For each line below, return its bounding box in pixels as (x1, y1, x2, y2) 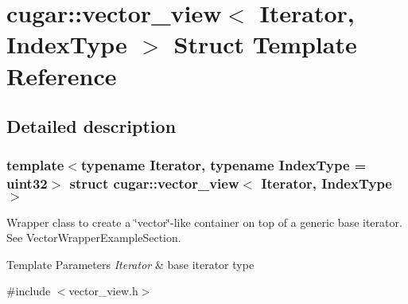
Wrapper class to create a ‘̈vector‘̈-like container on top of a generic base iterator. (6, 213, 402, 230)
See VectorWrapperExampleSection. (6, 229, 181, 246)
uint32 (6, 173, 48, 193)
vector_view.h (68, 283, 138, 299)
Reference (6, 59, 117, 92)
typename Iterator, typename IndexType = (80, 155, 367, 175)
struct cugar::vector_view (69, 173, 239, 193)
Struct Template (173, 28, 357, 60)
